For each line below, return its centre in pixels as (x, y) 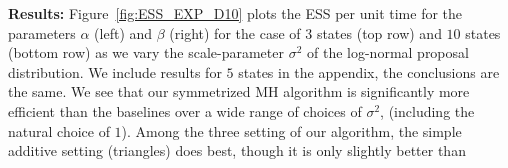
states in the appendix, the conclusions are (369, 71)
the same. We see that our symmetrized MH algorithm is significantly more (239, 91)
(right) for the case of (235, 32)
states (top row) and (379, 32)
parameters (42, 32)
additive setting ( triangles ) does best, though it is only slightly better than (237, 150)
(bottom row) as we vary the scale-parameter (146, 52)
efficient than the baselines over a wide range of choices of (185, 110)
